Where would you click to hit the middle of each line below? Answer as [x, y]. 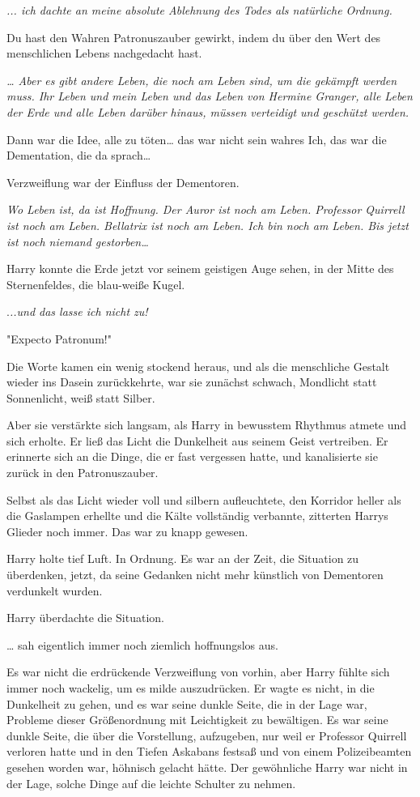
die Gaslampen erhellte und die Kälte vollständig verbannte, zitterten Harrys [197, 516]
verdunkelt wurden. [55, 590]
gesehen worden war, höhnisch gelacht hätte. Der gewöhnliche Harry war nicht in [207, 767]
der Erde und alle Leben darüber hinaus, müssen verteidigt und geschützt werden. [208, 111]
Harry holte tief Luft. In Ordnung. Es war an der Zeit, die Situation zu [183, 558]
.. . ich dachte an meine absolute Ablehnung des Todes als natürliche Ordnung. [199, 10]
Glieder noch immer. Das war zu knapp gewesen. [127, 531]
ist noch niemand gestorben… [78, 241]
